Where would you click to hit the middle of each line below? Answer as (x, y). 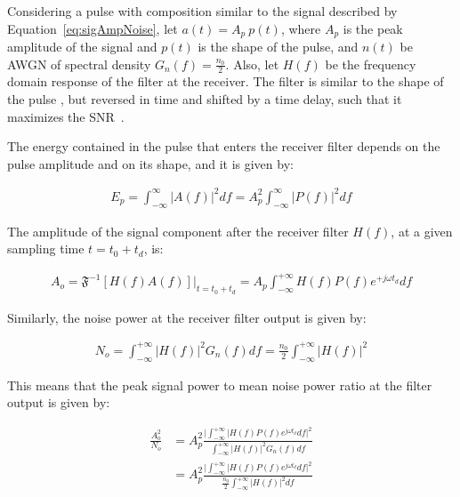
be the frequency (371, 64)
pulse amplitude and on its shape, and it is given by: (150, 163)
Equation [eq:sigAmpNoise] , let (93, 28)
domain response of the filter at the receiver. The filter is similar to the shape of (226, 81)
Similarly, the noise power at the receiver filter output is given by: (187, 317)
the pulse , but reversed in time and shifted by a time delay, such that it (205, 99)
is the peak (373, 28)
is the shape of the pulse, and (278, 47)
